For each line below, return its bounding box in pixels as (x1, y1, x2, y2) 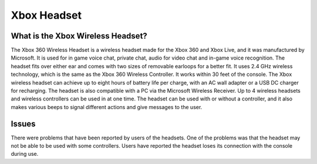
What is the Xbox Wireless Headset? (11, 31, 148, 41)
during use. (11, 151, 39, 158)
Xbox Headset (11, 9, 82, 22)
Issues (11, 118, 36, 128)
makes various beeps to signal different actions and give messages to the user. (11, 103, 203, 110)
